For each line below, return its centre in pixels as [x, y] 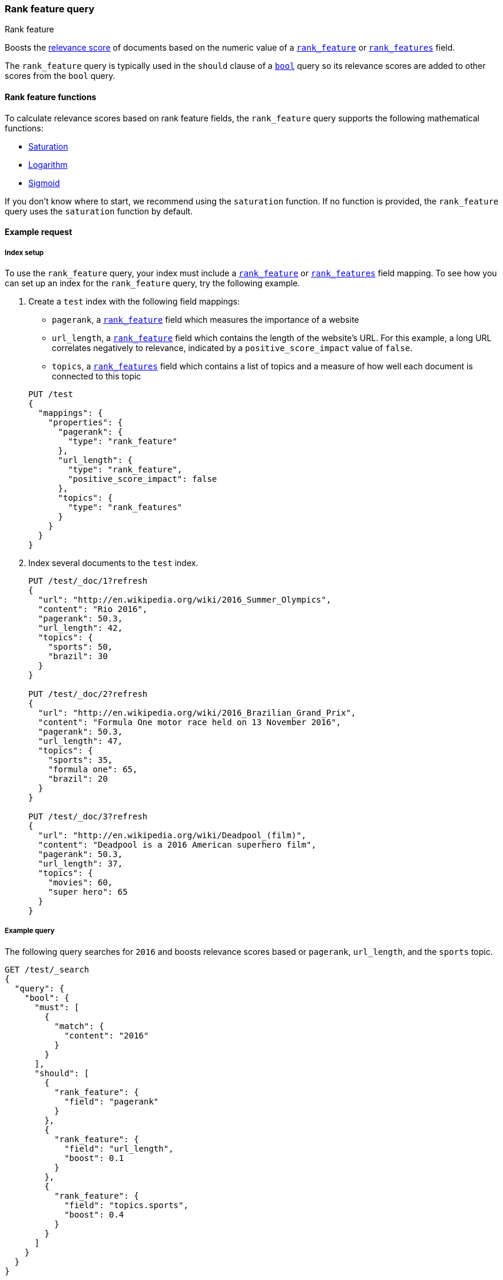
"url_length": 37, [80, 863]
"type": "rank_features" [125, 507]
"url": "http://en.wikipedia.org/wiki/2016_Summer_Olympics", [185, 599]
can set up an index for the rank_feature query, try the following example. [153, 283]
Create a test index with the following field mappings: [134, 301]
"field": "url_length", [119, 1148]
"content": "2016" [107, 1035]
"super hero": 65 [88, 892]
